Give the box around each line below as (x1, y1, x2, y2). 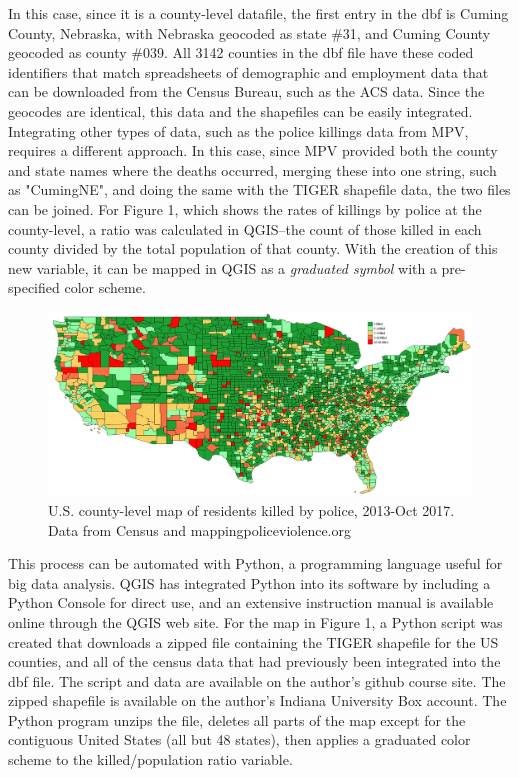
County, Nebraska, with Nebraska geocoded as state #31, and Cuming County (8, 22, 491, 43)
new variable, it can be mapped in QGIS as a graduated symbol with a (8, 257, 437, 278)
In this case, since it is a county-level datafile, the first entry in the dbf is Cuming (8, 3, 509, 23)
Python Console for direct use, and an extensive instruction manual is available (8, 592, 494, 613)
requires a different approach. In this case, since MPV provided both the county (8, 140, 498, 161)
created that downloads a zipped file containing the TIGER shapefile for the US (8, 631, 499, 652)
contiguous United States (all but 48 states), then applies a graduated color (8, 729, 471, 750)
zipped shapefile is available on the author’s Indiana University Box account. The (8, 690, 507, 711)
